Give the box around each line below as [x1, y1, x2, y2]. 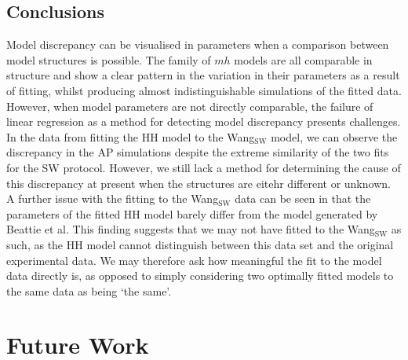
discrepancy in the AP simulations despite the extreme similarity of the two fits [6, 144, 389, 160]
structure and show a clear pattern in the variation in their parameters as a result [6, 67, 400, 83]
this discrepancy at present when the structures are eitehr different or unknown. [6, 174, 391, 191]
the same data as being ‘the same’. [6, 282, 172, 299]
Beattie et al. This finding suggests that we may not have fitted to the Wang [6, 221, 375, 237]
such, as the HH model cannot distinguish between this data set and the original [6, 236, 394, 252]
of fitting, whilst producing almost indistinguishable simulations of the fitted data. [6, 82, 402, 98]
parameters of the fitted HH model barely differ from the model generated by [6, 205, 378, 222]
